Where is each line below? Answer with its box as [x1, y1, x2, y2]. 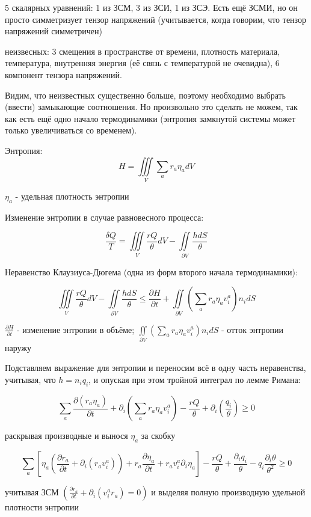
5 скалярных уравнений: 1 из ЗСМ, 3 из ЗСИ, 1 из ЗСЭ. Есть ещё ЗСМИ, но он [5, 1, 298, 13]
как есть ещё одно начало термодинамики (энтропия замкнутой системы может [5, 112, 296, 124]
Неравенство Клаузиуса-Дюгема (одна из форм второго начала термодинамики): [5, 265, 298, 278]
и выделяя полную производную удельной [151, 486, 306, 498]
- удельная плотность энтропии [15, 189, 129, 202]
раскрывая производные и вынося [5, 429, 128, 442]
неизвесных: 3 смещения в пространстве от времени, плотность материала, [5, 44, 280, 57]
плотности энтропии [5, 501, 79, 513]
